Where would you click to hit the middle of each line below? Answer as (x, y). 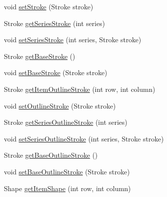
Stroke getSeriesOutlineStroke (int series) (66, 122)
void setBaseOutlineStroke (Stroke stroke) (67, 171)
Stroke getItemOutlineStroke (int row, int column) (80, 89)
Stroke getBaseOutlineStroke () (51, 155)
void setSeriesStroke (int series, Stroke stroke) (73, 40)
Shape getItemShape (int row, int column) (68, 188)
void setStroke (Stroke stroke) (49, 6)
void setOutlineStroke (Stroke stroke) (60, 105)
